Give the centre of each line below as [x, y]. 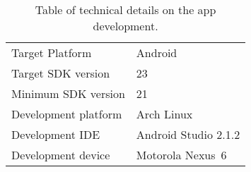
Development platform [67, 114]
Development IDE [56, 134]
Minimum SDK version [68, 93]
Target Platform [52, 53]
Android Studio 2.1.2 [188, 134]
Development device [61, 155]
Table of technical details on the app [125, 10]
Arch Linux [164, 114]
